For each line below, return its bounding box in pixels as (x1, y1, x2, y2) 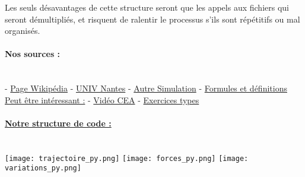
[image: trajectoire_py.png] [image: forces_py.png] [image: (5, 154, 249, 163)
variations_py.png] (5, 164, 81, 173)
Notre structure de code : (5, 116, 112, 129)
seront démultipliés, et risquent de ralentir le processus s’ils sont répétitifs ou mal (5, 12, 300, 25)
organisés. (5, 24, 40, 37)
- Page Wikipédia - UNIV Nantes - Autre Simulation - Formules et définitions (5, 82, 287, 94)
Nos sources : (5, 48, 61, 60)
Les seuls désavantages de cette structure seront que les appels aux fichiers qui (5, 1, 289, 13)
